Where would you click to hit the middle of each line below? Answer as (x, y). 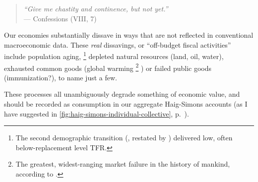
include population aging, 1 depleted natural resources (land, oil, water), (114, 56)
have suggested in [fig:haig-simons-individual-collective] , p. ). (97, 113)
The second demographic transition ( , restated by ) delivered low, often (124, 138)
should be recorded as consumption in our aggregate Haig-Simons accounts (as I (126, 104)
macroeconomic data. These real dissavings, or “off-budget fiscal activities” (118, 44)
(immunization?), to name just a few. (61, 77)
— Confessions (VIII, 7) (60, 18)
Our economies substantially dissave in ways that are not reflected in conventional (129, 35)
